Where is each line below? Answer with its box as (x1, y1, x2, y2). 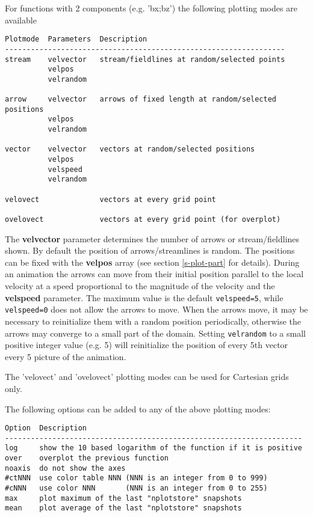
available (5, 13, 37, 26)
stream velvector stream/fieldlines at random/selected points (5, 55, 285, 64)
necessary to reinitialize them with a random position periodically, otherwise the (5, 314, 302, 327)
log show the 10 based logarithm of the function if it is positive (5, 444, 302, 453)
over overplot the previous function (5, 454, 169, 463)
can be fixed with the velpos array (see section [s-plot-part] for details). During (5, 255, 300, 268)
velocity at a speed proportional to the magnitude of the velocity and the (5, 280, 275, 292)
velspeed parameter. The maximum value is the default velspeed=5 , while (5, 291, 284, 304)
